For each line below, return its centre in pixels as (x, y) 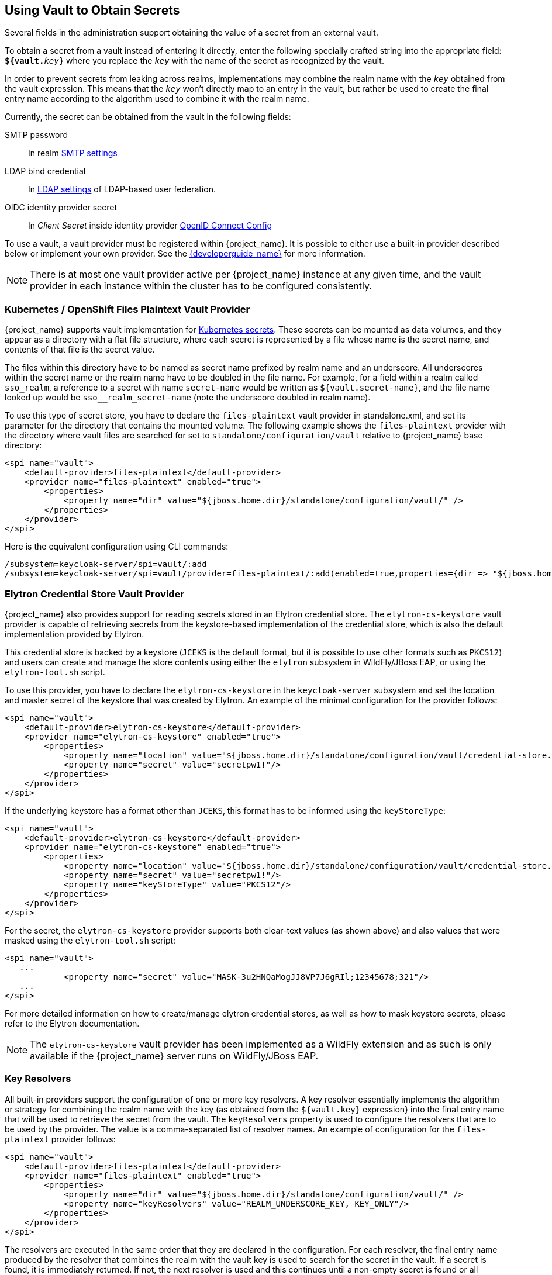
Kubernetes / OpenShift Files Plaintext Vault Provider (127, 309)
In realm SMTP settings (73, 153)
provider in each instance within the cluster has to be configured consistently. (201, 286)
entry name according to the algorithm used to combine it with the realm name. (157, 99)
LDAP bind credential (45, 171)
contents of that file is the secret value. (80, 350)
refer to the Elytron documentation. (72, 1023)
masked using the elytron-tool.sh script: (90, 940)
